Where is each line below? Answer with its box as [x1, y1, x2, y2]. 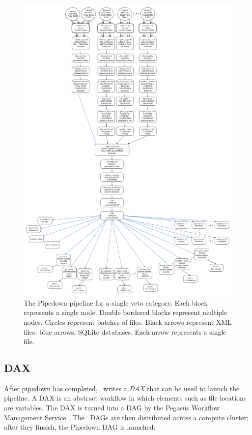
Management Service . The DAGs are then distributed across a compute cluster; [4, 412, 249, 422]
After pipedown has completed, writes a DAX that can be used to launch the [4, 383, 240, 393]
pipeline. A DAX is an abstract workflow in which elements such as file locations [4, 393, 247, 403]
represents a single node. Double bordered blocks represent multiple [24, 307, 227, 317]
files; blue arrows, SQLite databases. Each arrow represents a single [24, 326, 226, 337]
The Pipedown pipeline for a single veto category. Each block [24, 297, 208, 308]
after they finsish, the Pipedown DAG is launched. [4, 422, 156, 432]
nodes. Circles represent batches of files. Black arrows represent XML [24, 316, 232, 327]
